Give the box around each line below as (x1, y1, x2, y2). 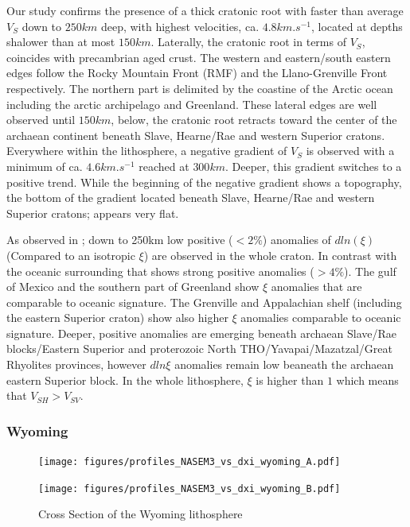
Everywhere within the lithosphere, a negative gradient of (6, 142, 287, 159)
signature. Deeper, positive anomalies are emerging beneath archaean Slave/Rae (6, 324, 397, 341)
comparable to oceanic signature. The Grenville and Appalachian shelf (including (6, 293, 402, 310)
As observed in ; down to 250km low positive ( (6, 231, 233, 248)
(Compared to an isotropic (6, 246, 135, 263)
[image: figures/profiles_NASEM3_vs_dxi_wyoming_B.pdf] (38, 482, 341, 494)
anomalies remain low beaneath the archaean (174, 356, 394, 373)
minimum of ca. (6, 157, 83, 174)
